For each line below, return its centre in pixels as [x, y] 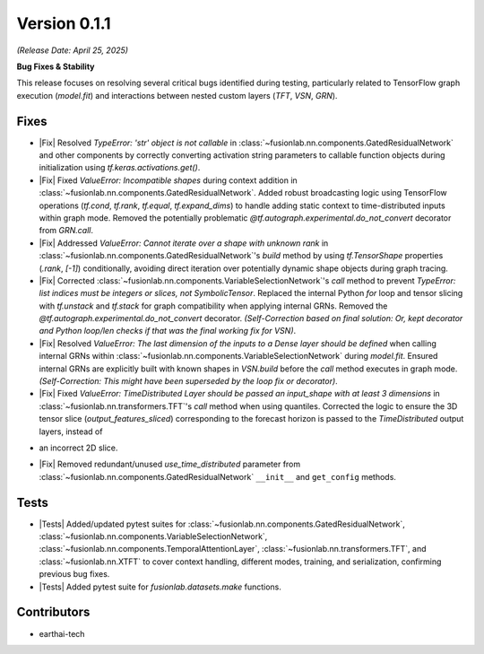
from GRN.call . [66, 231]
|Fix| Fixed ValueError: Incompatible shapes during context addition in [168, 180]
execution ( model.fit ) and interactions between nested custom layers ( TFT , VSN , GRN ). [177, 95]
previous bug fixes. [74, 574]
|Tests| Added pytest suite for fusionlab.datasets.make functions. [160, 587]
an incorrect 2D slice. [78, 448]
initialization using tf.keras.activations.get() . [120, 168]
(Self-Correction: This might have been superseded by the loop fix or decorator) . [188, 381]
